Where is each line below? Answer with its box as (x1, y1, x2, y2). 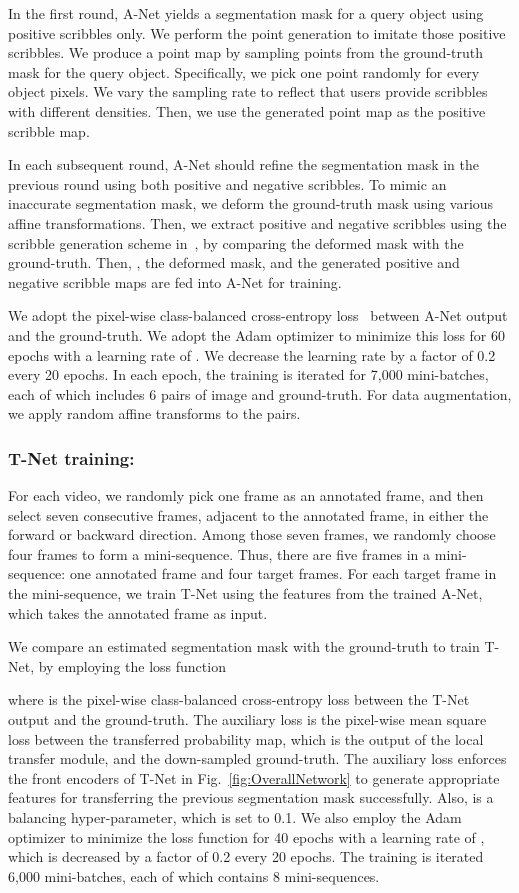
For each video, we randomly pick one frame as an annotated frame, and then (8, 485, 484, 506)
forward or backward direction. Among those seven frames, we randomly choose (8, 524, 496, 545)
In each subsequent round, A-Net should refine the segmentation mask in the (8, 154, 480, 175)
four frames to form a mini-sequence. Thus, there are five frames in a (8, 543, 431, 564)
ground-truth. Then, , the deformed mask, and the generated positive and (8, 252, 460, 273)
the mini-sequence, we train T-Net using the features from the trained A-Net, (8, 583, 483, 604)
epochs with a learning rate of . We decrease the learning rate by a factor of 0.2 (8, 344, 496, 365)
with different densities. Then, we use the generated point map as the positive (8, 100, 486, 121)
